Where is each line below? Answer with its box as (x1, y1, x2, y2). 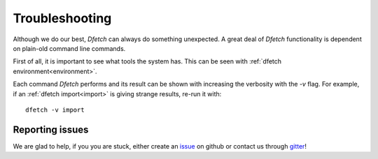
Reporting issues (13, 123, 89, 135)
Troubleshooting (13, 10, 112, 26)
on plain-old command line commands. (13, 44, 126, 52)
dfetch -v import (25, 105, 85, 114)
